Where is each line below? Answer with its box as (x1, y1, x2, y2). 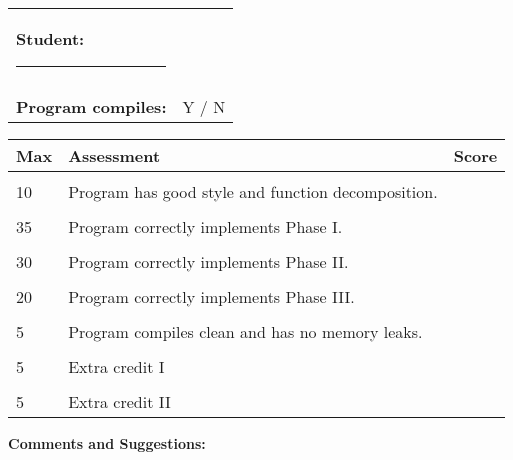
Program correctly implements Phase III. (68, 285, 355, 308)
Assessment (68, 144, 161, 167)
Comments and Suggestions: (8, 433, 206, 453)
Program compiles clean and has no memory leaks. (68, 320, 423, 343)
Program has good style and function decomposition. (68, 180, 438, 203)
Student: (16, 27, 85, 50)
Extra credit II (68, 390, 171, 413)
